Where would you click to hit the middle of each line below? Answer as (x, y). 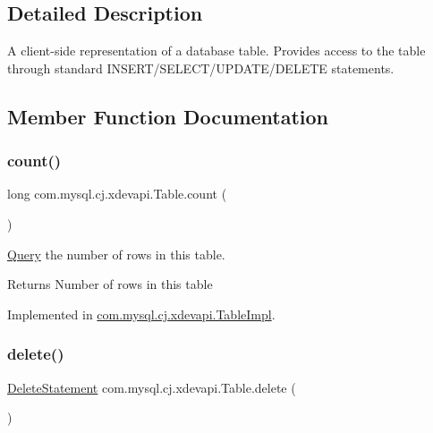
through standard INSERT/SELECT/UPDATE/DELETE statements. (201, 68)
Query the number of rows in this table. (116, 254)
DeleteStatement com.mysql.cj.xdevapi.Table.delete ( (152, 387)
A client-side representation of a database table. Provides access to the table (216, 51)
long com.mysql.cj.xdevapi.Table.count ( (117, 194)
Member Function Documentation (168, 116)
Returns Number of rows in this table (110, 284)
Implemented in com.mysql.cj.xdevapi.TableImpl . (141, 314)
